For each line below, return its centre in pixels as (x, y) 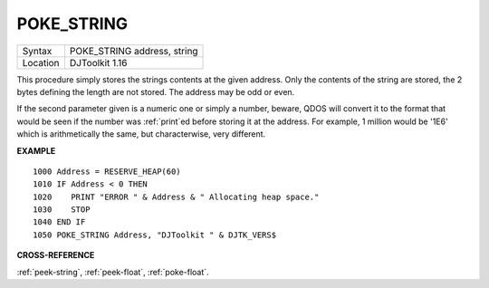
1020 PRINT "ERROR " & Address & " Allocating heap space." (176, 197)
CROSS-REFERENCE (56, 255)
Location (41, 62)
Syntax (37, 51)
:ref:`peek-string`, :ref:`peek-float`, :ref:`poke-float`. (113, 272)
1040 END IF (59, 222)
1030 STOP (62, 210)
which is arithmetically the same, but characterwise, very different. (141, 134)
